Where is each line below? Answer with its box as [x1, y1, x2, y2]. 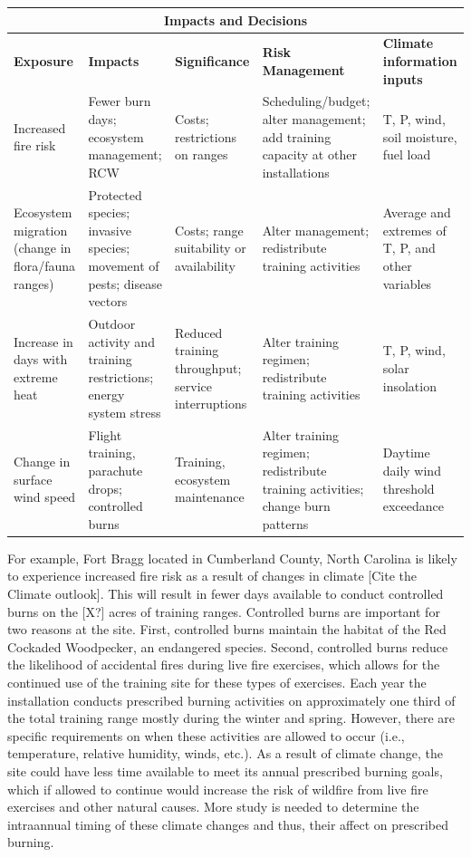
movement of [88, 255, 159, 274]
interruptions [175, 394, 247, 413]
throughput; [175, 358, 242, 377]
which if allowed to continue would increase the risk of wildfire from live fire [7, 779, 428, 798]
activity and [88, 332, 155, 351]
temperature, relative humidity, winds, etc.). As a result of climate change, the [7, 744, 444, 763]
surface [14, 469, 53, 488]
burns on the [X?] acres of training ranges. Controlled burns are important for [7, 602, 440, 621]
